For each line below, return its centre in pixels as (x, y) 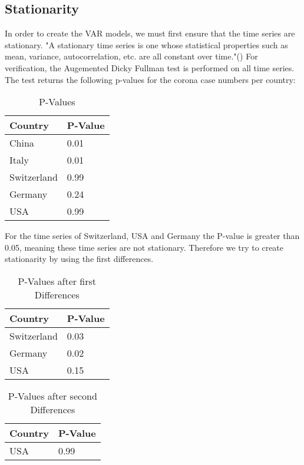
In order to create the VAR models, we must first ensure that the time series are (150, 33)
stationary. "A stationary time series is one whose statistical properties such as (146, 44)
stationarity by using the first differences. (79, 259)
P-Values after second (52, 396)
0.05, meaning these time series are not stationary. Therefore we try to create (144, 247)
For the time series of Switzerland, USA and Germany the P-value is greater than (152, 236)
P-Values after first (57, 281)
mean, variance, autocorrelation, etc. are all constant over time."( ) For (131, 56)
